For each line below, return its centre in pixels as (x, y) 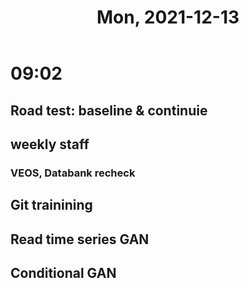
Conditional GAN (63, 273)
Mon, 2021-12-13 (168, 17)
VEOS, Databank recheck (73, 173)
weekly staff (50, 144)
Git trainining (51, 205)
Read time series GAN (80, 239)
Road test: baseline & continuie (109, 110)
